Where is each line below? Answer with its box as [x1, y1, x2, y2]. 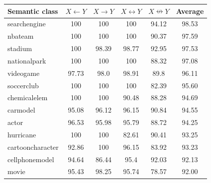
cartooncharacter [7, 141, 59, 152]
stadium [7, 43, 32, 54]
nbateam [7, 31, 34, 41]
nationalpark [7, 55, 46, 65]
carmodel [7, 105, 35, 115]
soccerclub [7, 80, 39, 90]
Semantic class [7, 5, 58, 16]
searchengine [7, 18, 46, 29]
